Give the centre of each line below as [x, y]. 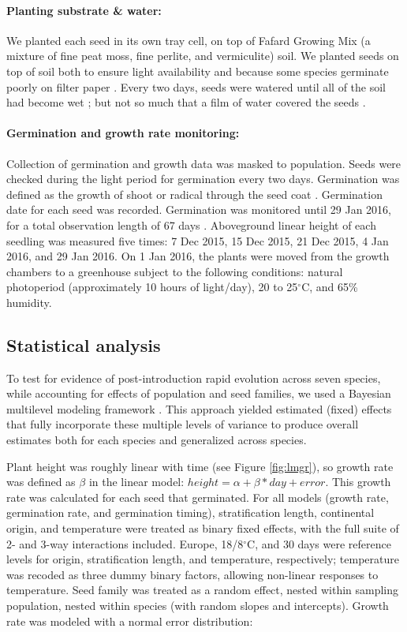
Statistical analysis [84, 344]
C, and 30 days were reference [319, 543]
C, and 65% [330, 287]
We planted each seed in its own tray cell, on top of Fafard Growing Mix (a [189, 40]
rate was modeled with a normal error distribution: [130, 621]
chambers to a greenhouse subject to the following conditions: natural [175, 271]
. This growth [358, 482]
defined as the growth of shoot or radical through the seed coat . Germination [194, 194]
